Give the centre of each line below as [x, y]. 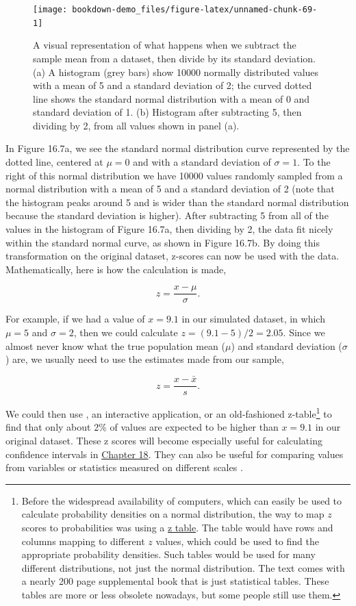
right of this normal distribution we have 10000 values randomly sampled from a [174, 175]
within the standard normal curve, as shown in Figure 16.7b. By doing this [163, 242]
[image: [50, 10]
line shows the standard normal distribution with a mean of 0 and [171, 98]
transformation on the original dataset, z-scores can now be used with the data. [173, 256]
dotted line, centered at [54, 162]
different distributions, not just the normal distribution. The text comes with [183, 567]
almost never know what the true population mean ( [115, 345]
